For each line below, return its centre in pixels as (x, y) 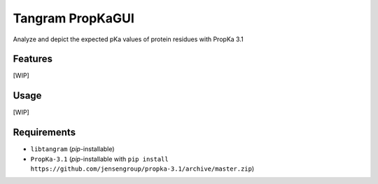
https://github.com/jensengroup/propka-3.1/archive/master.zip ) (142, 169)
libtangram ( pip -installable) (72, 149)
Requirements (44, 133)
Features (33, 59)
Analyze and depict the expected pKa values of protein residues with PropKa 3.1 (128, 39)
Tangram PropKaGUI (73, 18)
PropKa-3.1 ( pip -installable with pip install (99, 159)
